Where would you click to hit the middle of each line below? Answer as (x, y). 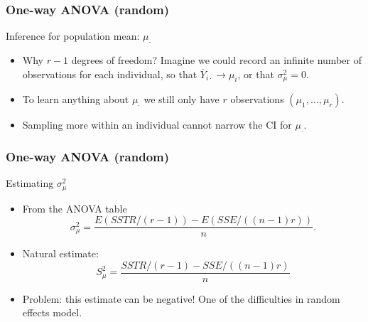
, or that (256, 74)
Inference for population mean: (73, 36)
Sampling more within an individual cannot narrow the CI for (157, 125)
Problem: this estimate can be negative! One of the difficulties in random (181, 298)
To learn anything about (76, 99)
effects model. (52, 312)
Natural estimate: (60, 253)
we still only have (182, 99)
